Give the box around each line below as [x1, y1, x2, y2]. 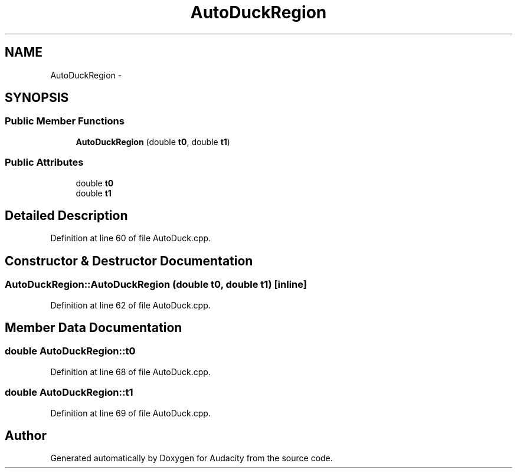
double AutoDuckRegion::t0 [5, 345, 136, 357]
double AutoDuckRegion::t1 [5, 386, 133, 399]
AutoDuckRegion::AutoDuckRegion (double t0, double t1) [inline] [5, 278, 307, 291]
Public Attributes [5, 156, 84, 169]
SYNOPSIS [5, 90, 69, 106]
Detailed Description [5, 208, 128, 223]
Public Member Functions [5, 115, 125, 127]
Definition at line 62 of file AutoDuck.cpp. [50, 300, 211, 310]
